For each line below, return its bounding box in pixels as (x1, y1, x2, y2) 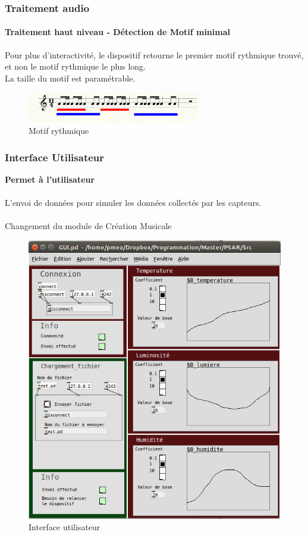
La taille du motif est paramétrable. (5, 71, 136, 84)
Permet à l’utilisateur (5, 173, 95, 185)
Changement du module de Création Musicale (5, 220, 172, 232)
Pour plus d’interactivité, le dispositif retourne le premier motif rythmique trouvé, (5, 48, 304, 61)
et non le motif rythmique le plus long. (5, 60, 146, 73)
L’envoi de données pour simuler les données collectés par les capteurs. (5, 196, 262, 209)
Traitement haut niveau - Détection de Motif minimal (5, 26, 230, 38)
